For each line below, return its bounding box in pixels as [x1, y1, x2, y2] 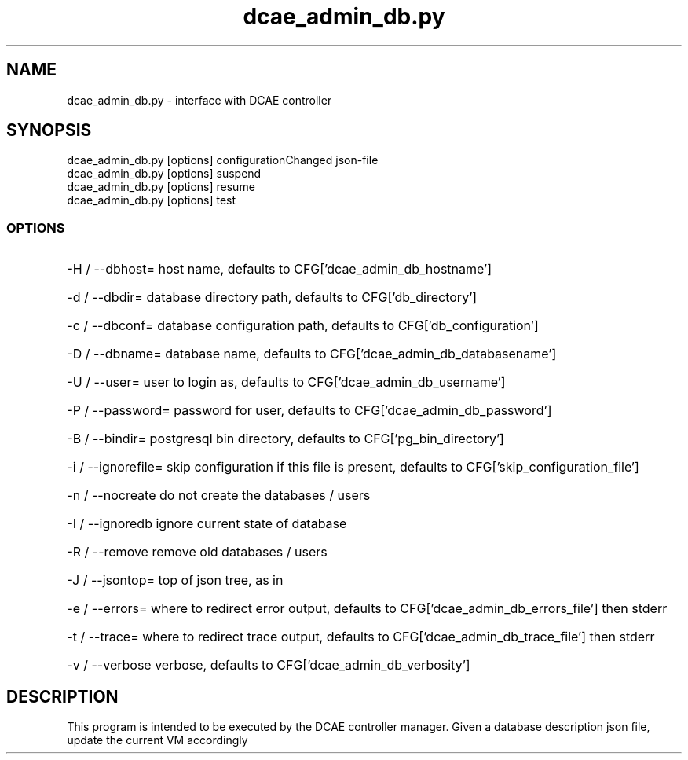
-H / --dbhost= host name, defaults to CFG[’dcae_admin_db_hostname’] [67, 261, 492, 277]
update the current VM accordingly [67, 733, 248, 747]
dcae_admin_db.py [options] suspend [67, 167, 262, 181]
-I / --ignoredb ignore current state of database [67, 516, 347, 532]
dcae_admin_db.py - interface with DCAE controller [67, 93, 332, 107]
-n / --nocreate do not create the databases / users [67, 487, 371, 504]
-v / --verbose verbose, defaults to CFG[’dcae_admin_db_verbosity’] [67, 657, 470, 674]
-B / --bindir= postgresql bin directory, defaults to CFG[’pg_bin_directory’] [67, 431, 504, 447]
